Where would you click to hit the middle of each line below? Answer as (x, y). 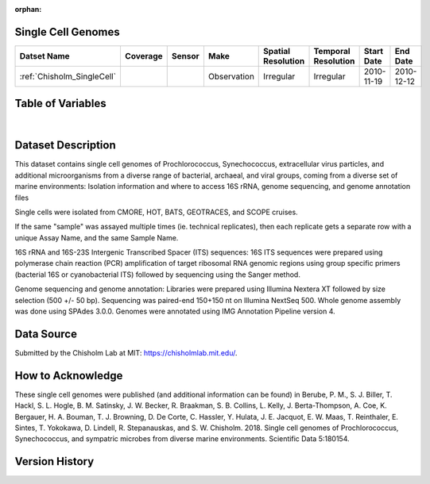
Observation (231, 76)
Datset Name (45, 56)
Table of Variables (60, 104)
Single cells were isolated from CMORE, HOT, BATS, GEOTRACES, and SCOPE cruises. (156, 212)
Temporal (332, 51)
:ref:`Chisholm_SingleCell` (68, 76)
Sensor (185, 56)
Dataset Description (65, 146)
